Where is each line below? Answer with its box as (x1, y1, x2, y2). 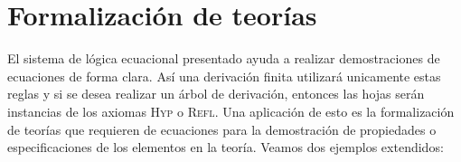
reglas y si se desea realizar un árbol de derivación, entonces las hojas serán (7, 84, 425, 103)
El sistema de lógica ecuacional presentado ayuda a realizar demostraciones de (7, 49, 440, 68)
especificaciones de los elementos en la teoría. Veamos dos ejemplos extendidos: (7, 138, 444, 157)
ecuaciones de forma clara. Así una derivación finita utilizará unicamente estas (7, 66, 441, 85)
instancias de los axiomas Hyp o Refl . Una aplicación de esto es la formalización (7, 101, 455, 120)
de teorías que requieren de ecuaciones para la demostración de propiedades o (7, 119, 437, 138)
